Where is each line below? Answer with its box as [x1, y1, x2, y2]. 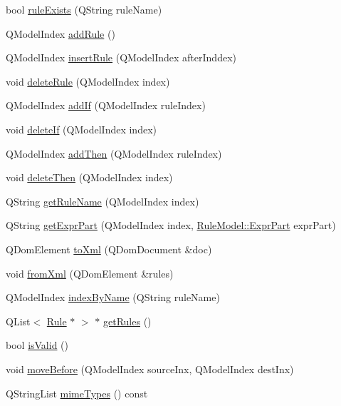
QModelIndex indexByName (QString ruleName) [6, 290, 220, 305]
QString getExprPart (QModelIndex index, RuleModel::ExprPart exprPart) [6, 218, 336, 233]
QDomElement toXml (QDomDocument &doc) [6, 241, 212, 256]
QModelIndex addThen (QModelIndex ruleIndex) [6, 146, 222, 161]
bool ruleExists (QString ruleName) [6, 2, 162, 16]
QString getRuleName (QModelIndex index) [6, 193, 199, 208]
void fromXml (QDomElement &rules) [6, 265, 174, 280]
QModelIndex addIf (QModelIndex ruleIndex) [6, 98, 206, 113]
